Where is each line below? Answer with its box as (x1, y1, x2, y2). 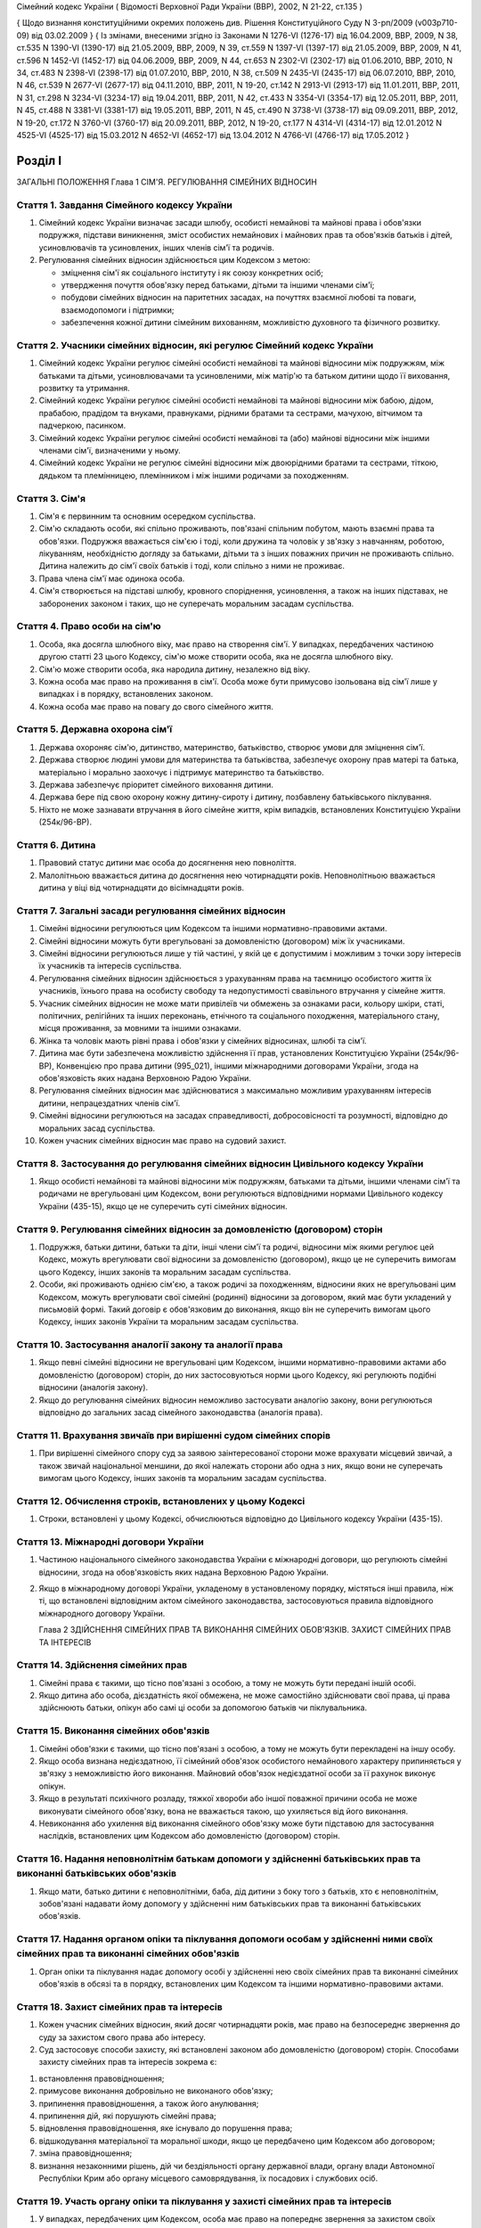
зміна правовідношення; (38, 2148, 133, 2158)
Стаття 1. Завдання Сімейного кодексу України (16, 199, 233, 211)
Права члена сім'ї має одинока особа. (38, 573, 185, 584)
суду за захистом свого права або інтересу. (38, 2032, 207, 2043)
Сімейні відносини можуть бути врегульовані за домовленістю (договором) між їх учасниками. (38, 936, 405, 946)
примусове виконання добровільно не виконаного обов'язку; (38, 2085, 273, 2096)
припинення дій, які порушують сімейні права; (38, 2110, 217, 2121)
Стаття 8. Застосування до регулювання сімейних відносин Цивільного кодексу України (16, 1157, 424, 1169)
